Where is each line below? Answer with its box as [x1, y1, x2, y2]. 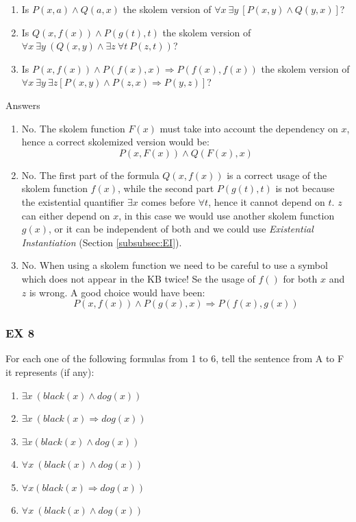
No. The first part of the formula [21, 167, 160, 182]
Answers [5, 97, 40, 112]
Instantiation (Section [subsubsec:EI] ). [21, 235, 182, 249]
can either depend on [21, 208, 110, 222]
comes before [141, 194, 196, 209]
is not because [275, 181, 335, 195]
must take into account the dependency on [160, 121, 338, 135]
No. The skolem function [21, 121, 125, 135]
